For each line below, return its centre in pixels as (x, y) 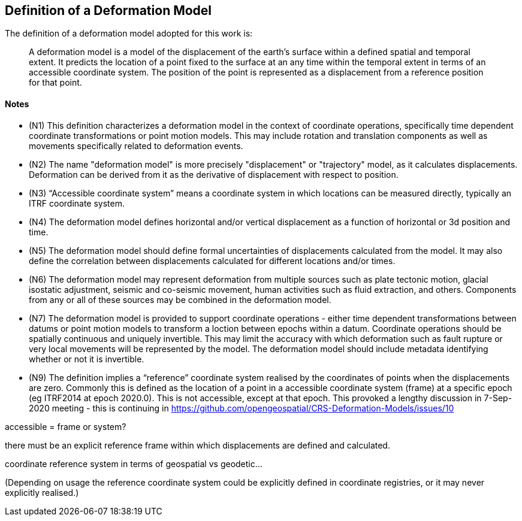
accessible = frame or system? (66, 426)
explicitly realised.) (42, 492)
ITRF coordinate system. (77, 203)
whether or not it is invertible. (87, 359)
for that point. (55, 83)
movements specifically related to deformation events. (136, 146)
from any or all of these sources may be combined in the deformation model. (180, 299)
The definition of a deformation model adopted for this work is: (129, 34)
